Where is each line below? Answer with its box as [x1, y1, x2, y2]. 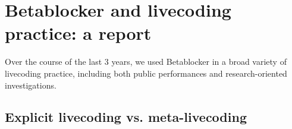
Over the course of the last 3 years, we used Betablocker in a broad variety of [5, 55, 287, 68]
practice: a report [5, 21, 152, 45]
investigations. [5, 78, 56, 91]
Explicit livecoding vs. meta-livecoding [5, 108, 247, 126]
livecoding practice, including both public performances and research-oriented [5, 67, 287, 79]
